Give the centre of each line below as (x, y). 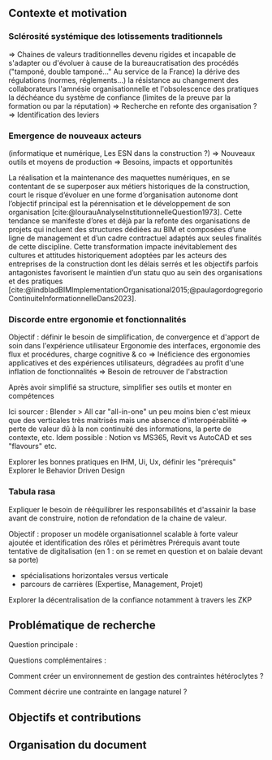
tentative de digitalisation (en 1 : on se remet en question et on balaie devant (136, 551)
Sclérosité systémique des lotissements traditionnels (116, 37)
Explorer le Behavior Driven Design (67, 471)
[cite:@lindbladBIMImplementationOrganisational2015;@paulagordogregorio (136, 289)
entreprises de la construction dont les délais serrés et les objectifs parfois (134, 264)
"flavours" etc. (32, 447)
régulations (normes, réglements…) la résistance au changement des (124, 80)
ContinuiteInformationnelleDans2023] (71, 298)
